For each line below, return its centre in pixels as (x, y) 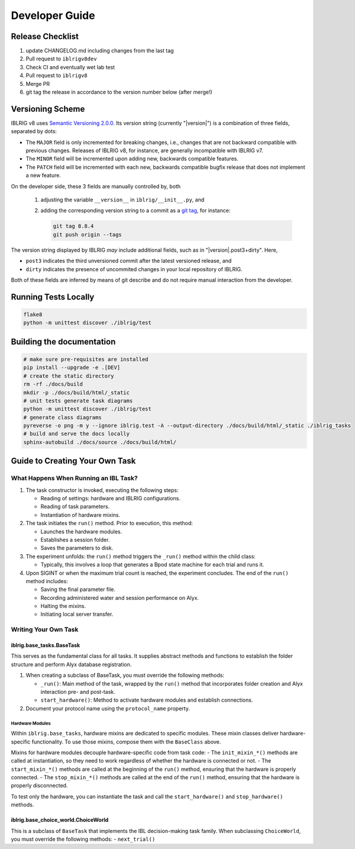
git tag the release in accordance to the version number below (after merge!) (119, 92)
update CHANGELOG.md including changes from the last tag (100, 51)
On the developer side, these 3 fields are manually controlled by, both (96, 186)
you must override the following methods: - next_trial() (83, 839)
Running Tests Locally (53, 297)
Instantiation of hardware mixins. (80, 514)
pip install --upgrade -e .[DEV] (72, 368)
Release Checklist (45, 36)
